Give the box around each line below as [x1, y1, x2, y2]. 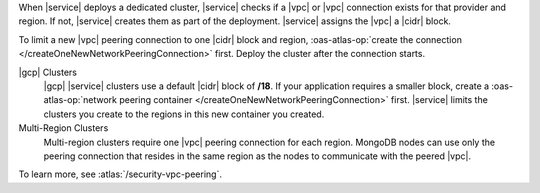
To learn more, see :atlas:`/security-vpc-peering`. [18, 168, 222, 180]
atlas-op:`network [43, 94, 118, 106]
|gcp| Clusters [18, 66, 77, 78]
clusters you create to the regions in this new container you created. [43, 108, 325, 120]
